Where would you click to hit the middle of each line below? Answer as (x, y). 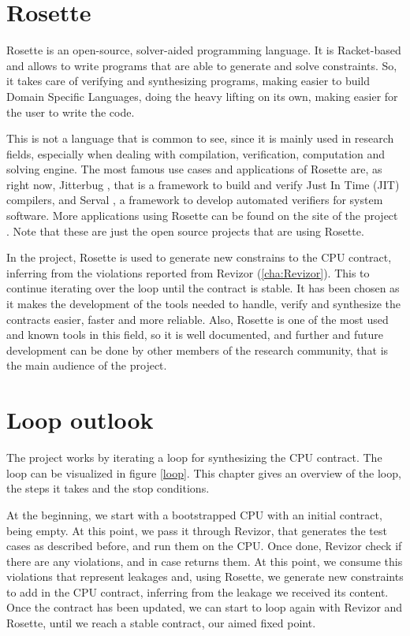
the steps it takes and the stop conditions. (108, 488)
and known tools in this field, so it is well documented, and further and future (195, 335)
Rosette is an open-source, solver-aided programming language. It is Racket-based (204, 50)
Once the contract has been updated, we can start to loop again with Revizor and (205, 607)
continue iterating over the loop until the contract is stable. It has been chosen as (203, 288)
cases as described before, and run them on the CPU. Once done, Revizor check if (204, 546)
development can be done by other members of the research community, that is (198, 350)
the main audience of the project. (87, 365)
